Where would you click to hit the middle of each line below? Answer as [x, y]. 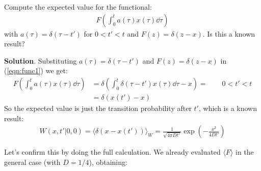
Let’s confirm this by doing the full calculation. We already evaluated [112, 152]
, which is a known [228, 108]
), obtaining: [108, 162]
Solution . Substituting [41, 60]
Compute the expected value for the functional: [78, 7]
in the [244, 152]
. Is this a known [229, 33]
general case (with [32, 162]
